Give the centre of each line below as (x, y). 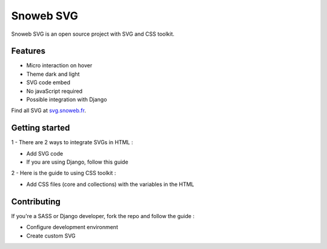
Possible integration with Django (67, 99)
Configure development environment (72, 227)
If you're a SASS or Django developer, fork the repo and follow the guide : (103, 216)
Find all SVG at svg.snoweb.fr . (48, 111)
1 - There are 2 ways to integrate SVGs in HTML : (72, 142)
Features (28, 51)
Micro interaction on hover (59, 65)
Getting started (41, 128)
